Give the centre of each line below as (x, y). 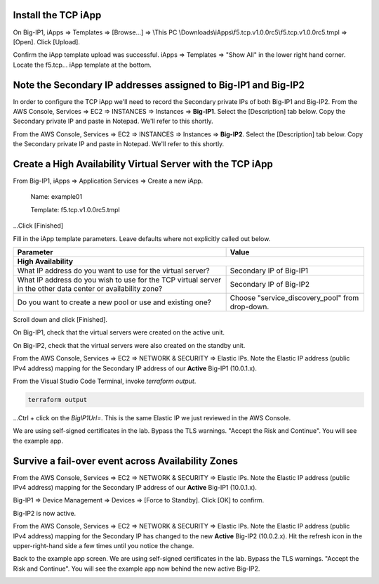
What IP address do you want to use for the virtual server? (113, 271)
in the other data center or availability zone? (90, 289)
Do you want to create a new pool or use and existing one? (114, 302)
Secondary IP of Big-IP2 (270, 285)
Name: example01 (56, 197)
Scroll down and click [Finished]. (60, 320)
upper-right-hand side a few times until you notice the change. (104, 545)
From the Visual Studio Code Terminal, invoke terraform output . (105, 381)
